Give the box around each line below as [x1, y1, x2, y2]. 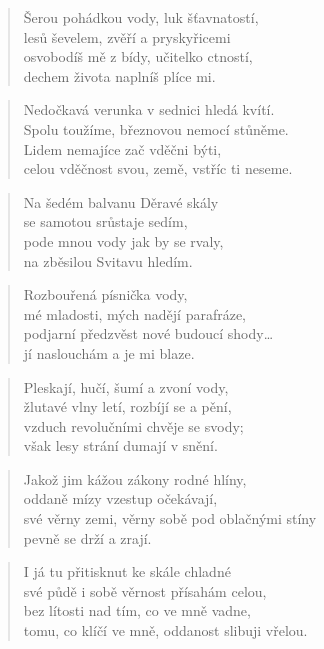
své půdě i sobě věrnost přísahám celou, [23, 580, 267, 601]
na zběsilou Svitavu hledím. [23, 250, 193, 271]
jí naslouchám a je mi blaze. [23, 342, 195, 363]
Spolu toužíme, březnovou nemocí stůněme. [23, 118, 289, 139]
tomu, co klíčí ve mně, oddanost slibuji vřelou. [23, 620, 308, 641]
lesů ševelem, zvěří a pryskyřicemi [23, 26, 231, 47]
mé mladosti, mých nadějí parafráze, [23, 303, 247, 324]
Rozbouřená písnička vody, [23, 284, 188, 305]
